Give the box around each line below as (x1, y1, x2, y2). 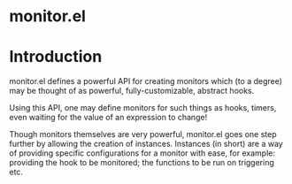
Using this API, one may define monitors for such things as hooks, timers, (9, 103, 277, 113)
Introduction (9, 47, 103, 67)
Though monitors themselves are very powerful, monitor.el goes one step (9, 129, 277, 140)
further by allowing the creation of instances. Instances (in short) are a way (9, 139, 283, 149)
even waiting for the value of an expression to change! (9, 112, 208, 123)
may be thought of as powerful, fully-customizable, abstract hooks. (9, 86, 255, 96)
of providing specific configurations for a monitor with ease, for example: (9, 148, 276, 158)
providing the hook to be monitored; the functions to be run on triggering (9, 157, 274, 168)
